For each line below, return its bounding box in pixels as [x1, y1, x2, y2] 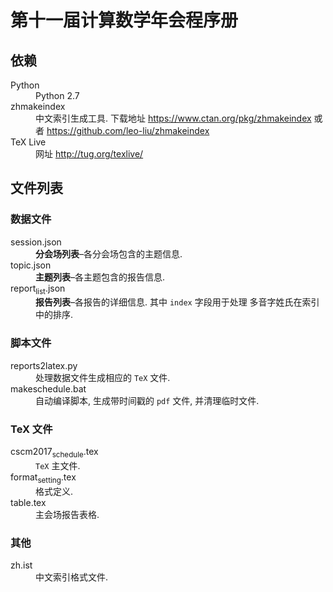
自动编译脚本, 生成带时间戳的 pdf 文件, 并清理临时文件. [35, 394, 260, 406]
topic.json [10, 259, 52, 271]
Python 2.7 [35, 90, 80, 101]
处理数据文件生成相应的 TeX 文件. [35, 371, 171, 383]
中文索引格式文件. [35, 571, 109, 583]
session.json [10, 236, 62, 248]
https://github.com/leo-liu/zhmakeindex [46, 125, 210, 136]
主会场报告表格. [35, 508, 100, 520]
